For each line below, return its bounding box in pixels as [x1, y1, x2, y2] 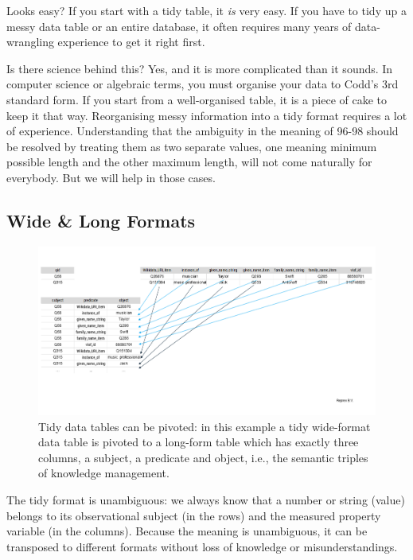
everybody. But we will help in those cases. [6, 169, 216, 185]
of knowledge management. [38, 465, 169, 481]
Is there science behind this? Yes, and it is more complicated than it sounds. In [6, 60, 393, 76]
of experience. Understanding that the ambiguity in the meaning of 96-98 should [6, 122, 399, 139]
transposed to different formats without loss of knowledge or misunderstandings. [6, 538, 398, 554]
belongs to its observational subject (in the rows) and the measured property [6, 507, 381, 523]
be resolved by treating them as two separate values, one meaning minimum [6, 138, 377, 154]
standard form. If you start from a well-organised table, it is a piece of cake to [6, 91, 388, 107]
